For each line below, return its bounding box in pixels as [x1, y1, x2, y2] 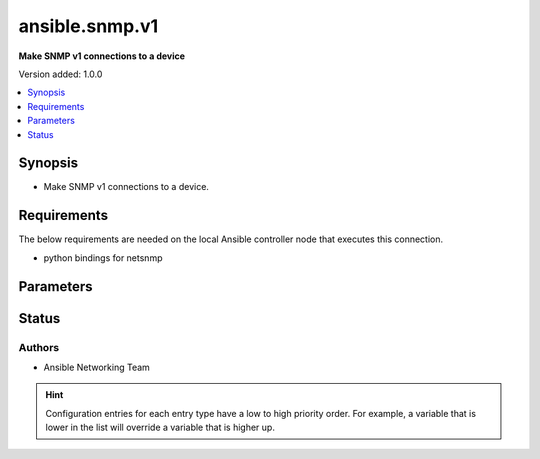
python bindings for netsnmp [43, 251, 163, 264]
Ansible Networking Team [43, 361, 150, 373]
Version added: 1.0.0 [18, 68, 103, 80]
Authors [18, 340, 60, 354]
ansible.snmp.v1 [18, 15, 159, 37]
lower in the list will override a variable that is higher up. [45, 421, 275, 434]
